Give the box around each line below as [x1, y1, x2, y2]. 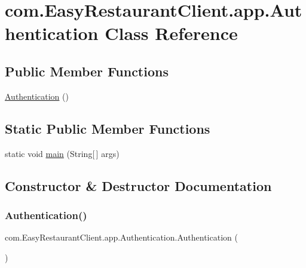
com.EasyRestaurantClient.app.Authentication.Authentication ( [5, 231, 238, 244]
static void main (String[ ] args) [5, 147, 120, 159]
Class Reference [105, 21, 238, 45]
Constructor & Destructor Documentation [5, 176, 272, 195]
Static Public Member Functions [5, 119, 210, 137]
